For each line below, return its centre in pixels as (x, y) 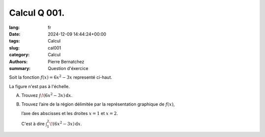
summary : (20, 68)
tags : (14, 41)
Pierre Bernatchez (66, 62)
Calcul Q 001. (37, 13)
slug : (14, 48)
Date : (15, 34)
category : (19, 55)
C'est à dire (33, 124)
